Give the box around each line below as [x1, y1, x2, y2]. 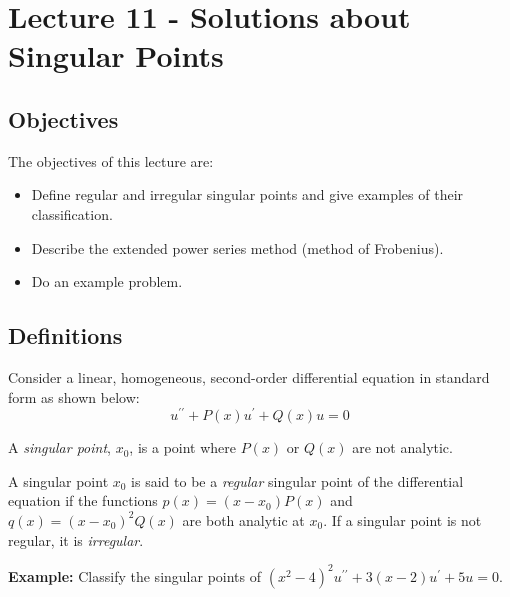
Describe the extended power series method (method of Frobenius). [31, 237, 444, 258]
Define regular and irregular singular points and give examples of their [31, 184, 464, 205]
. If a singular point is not [323, 509, 482, 530]
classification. [31, 203, 113, 224]
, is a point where [129, 437, 237, 458]
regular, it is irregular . [8, 529, 144, 550]
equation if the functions [8, 490, 158, 511]
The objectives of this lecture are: [8, 150, 214, 171]
